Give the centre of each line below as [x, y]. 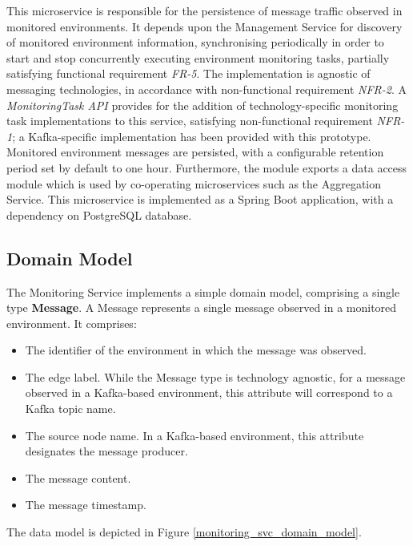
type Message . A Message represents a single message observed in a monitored [202, 307]
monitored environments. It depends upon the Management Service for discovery [204, 26]
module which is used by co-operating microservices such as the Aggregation [194, 183]
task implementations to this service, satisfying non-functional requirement [190, 121]
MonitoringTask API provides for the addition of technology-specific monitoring [202, 105]
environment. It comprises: [72, 323]
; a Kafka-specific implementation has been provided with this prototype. [192, 136]
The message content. [78, 477]
